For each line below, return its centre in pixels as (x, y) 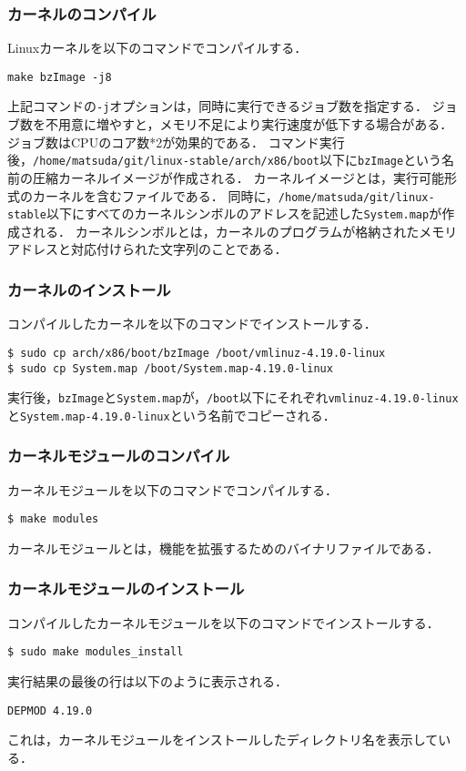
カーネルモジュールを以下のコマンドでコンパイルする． (173, 489)
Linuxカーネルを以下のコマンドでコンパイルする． (157, 48)
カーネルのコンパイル (82, 13)
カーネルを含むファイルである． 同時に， (155, 195)
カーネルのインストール (89, 289)
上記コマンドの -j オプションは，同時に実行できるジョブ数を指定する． (218, 106)
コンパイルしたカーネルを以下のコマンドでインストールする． (192, 324)
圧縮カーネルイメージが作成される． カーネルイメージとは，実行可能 (238, 177)
